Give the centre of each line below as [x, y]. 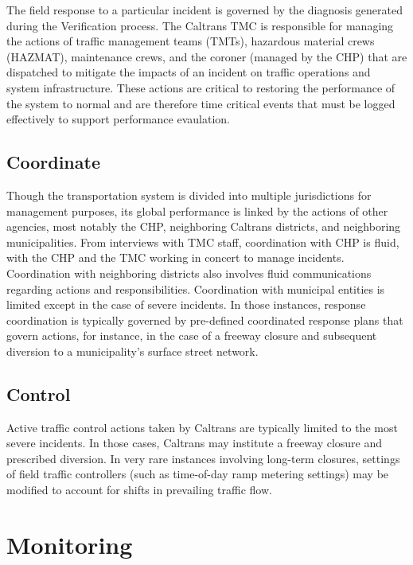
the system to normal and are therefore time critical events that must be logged [201, 103]
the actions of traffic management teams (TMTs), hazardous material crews [191, 41]
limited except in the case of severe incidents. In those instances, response [186, 304]
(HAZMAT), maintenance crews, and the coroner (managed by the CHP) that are [207, 56]
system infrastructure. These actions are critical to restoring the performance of [201, 87]
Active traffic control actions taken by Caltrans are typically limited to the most [202, 427]
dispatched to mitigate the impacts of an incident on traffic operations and [189, 72]
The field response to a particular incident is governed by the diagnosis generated [205, 10]
